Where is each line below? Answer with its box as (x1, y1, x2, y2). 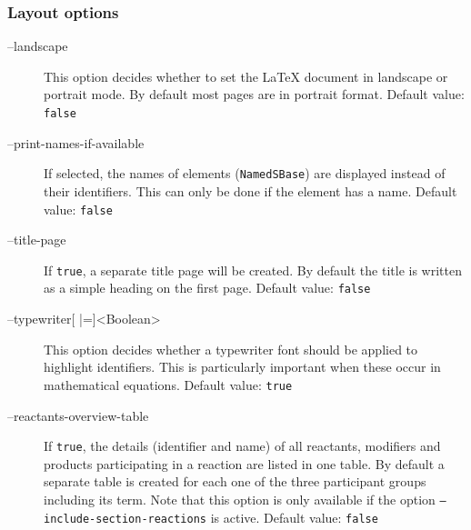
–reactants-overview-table (7, 405, 149, 425)
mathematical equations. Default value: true (44, 375, 293, 394)
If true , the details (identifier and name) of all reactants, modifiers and (44, 436, 441, 455)
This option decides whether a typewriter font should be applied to (44, 339, 418, 358)
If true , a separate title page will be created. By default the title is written (44, 260, 462, 279)
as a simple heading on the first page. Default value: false (44, 278, 371, 297)
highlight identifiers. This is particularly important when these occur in (44, 357, 441, 376)
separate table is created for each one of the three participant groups (44, 472, 426, 491)
